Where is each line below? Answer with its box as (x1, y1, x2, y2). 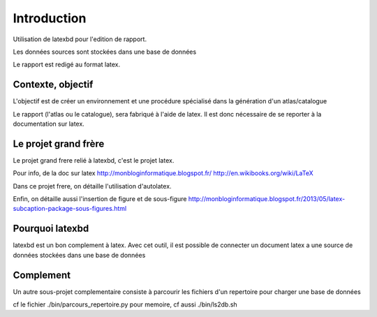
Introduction (13, 10, 87, 26)
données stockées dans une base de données (13, 251, 146, 259)
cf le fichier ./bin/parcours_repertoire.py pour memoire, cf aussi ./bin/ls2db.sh (13, 300, 237, 309)
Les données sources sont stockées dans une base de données (13, 47, 197, 56)
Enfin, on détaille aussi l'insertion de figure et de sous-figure (13, 195, 187, 203)
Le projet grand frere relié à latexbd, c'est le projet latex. (13, 156, 175, 164)
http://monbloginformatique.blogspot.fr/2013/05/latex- (188, 195, 346, 203)
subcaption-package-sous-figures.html (13, 205, 127, 213)
